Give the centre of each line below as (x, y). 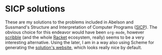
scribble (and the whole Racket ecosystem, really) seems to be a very (75, 37)
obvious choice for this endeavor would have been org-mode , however (75, 32)
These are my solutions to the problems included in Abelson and (69, 22)
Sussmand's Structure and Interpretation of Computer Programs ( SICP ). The (81, 27)
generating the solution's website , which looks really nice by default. (73, 47)
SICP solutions (35, 9)
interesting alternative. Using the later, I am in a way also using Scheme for (80, 42)
